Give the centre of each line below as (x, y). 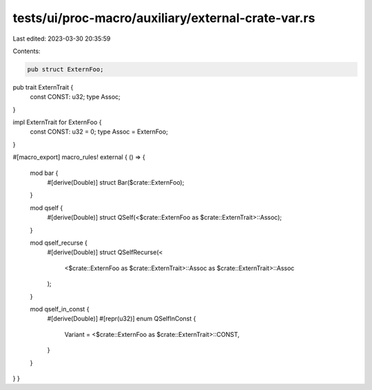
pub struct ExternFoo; (65, 69)
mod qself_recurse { (59, 243)
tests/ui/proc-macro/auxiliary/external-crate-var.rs (164, 18)
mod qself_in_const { (60, 309)
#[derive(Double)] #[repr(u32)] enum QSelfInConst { (122, 319)
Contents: (27, 51)
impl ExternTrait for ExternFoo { (58, 122)
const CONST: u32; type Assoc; (75, 97)
